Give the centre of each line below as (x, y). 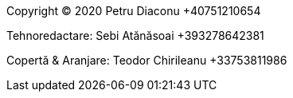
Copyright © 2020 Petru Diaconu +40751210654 (134, 11)
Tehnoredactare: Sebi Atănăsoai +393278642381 (135, 35)
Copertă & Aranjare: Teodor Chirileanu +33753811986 (147, 60)
